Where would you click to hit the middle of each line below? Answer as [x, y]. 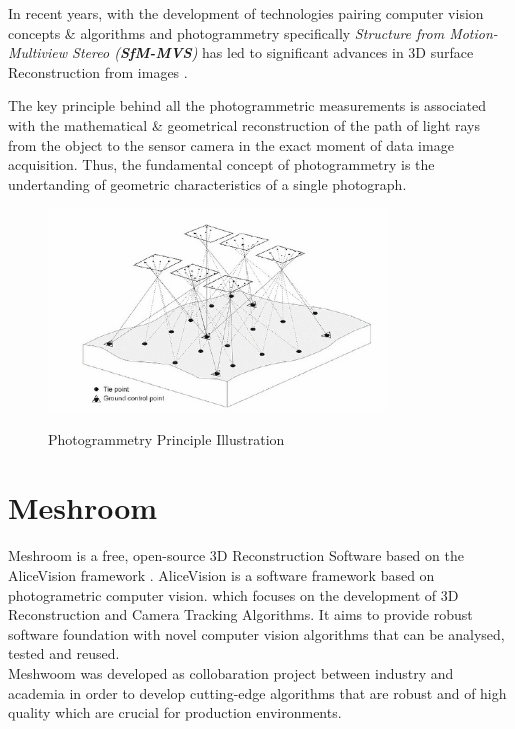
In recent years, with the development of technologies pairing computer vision [246, 13]
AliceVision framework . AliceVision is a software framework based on [221, 574]
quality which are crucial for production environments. [175, 712]
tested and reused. [64, 653]
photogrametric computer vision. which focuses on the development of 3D [233, 594]
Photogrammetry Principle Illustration [166, 438]
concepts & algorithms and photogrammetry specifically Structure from [226, 32]
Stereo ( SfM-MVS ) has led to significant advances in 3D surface [273, 52]
